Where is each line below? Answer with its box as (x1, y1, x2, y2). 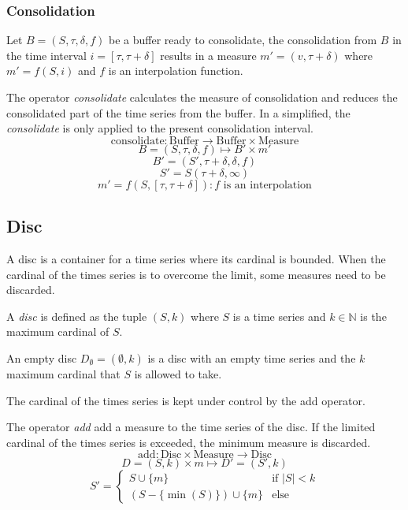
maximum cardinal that (6, 365, 121, 382)
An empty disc (6, 349, 77, 366)
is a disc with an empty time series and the (147, 349, 356, 366)
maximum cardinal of (6, 323, 109, 340)
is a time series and (232, 307, 326, 324)
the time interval (6, 47, 87, 63)
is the (360, 307, 387, 324)
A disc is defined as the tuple (6, 307, 147, 324)
